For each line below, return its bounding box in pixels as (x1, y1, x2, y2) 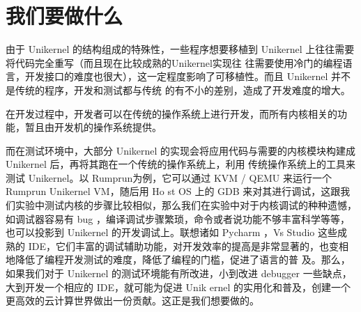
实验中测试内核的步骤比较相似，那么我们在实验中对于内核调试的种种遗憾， (15, 198, 357, 212)
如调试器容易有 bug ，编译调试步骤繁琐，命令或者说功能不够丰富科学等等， (6, 211, 350, 226)
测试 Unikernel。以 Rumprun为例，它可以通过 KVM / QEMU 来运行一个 (6, 170, 332, 185)
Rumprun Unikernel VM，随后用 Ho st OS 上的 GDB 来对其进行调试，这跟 (6, 184, 341, 198)
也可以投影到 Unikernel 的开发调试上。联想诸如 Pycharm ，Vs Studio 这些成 (6, 225, 347, 240)
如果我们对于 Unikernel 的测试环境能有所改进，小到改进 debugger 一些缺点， (6, 266, 352, 281)
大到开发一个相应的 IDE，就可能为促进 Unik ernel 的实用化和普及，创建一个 (6, 279, 351, 294)
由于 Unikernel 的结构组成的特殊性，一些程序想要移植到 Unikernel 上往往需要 (6, 42, 355, 56)
